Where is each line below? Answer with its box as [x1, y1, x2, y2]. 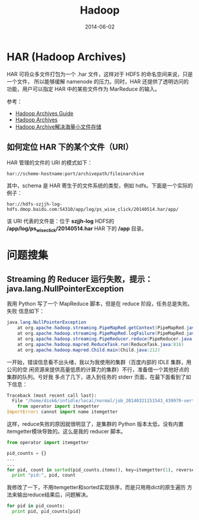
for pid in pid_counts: [6, 503, 66, 509]
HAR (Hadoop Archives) [6, 50, 126, 63]
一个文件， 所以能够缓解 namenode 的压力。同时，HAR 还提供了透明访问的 [6, 78, 189, 85]
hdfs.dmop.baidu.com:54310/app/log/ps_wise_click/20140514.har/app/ [6, 206, 179, 212]
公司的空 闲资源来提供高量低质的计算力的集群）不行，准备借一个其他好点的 [6, 365, 190, 373]
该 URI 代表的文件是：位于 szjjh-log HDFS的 [6, 217, 115, 224]
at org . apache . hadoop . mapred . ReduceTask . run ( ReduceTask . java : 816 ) [17, 341, 184, 347]
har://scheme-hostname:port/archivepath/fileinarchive [6, 171, 145, 176]
